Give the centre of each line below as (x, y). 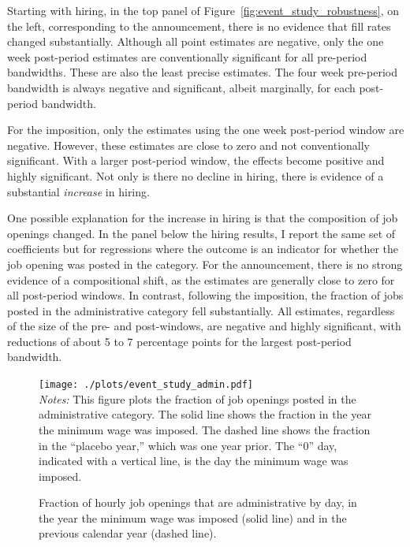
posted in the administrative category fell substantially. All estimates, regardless (201, 310)
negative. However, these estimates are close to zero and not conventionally (189, 145)
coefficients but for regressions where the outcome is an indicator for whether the (203, 249)
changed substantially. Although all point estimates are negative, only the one (196, 41)
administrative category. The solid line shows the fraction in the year (205, 414)
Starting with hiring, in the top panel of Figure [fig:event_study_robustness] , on (203, 10)
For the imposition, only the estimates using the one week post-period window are (206, 130)
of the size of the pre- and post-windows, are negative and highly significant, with (204, 326)
